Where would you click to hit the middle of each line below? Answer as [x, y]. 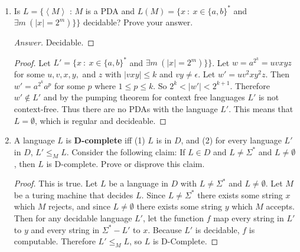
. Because [165, 229]
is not [269, 97]
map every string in [249, 217]
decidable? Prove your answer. [138, 22]
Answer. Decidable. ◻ [54, 42]
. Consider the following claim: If [126, 151]
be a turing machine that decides [74, 194]
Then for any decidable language [73, 217]
